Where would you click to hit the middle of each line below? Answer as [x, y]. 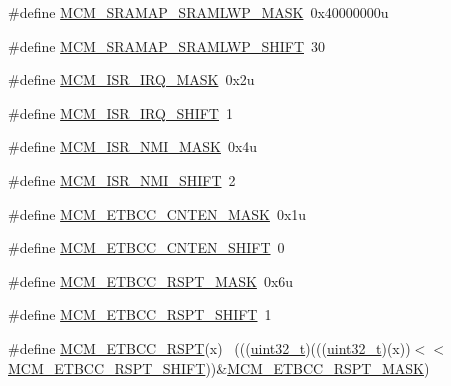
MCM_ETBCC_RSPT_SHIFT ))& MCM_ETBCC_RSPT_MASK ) [219, 367]
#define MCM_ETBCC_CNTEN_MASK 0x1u [157, 213]
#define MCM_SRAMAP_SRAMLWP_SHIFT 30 [166, 45]
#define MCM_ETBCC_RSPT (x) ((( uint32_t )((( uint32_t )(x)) [209, 347]
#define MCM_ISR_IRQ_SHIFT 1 [120, 112]
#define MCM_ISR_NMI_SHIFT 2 [122, 179]
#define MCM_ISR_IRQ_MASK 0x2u [131, 79]
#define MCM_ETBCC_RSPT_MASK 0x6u [151, 280]
